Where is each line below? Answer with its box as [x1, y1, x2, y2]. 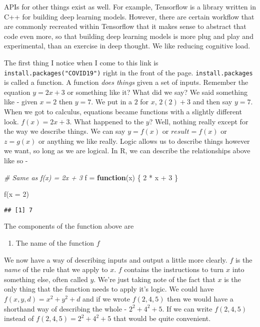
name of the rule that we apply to [4, 264, 108, 275]
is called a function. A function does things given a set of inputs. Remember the [4, 77, 248, 87]
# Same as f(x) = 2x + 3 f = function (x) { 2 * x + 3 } [4, 172, 178, 182]
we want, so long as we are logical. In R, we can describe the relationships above [4, 145, 250, 156]
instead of [4, 313, 34, 324]
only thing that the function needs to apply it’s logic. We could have [4, 284, 214, 294]
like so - [4, 155, 28, 165]
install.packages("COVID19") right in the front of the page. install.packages [4, 67, 253, 77]
